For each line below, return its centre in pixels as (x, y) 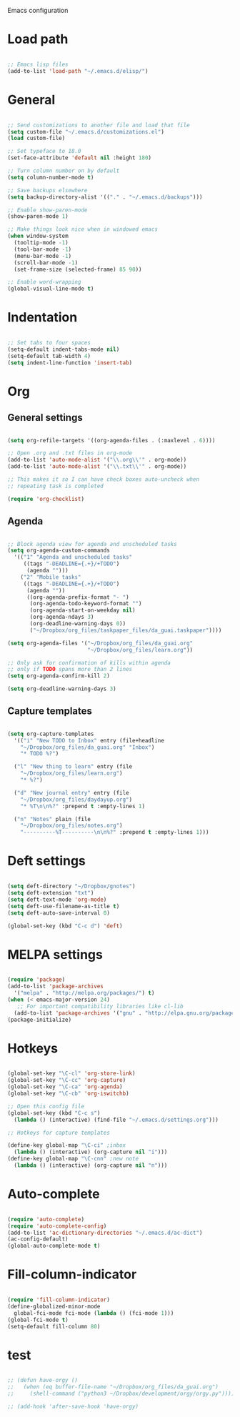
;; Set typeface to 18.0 (44, 151)
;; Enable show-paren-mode (47, 210)
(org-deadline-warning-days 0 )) (78, 624)
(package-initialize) (40, 1020)
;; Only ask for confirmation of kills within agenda (89, 663)
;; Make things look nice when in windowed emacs (83, 229)
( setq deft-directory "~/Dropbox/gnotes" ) (71, 886)
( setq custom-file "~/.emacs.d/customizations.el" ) (86, 131)
